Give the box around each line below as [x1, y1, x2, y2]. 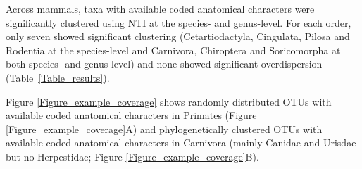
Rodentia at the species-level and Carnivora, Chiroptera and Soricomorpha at [6, 42, 341, 57]
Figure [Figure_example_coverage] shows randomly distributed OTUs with [6, 94, 332, 108]
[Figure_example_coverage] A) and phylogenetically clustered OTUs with [6, 121, 323, 136]
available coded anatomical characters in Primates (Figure [6, 108, 257, 123]
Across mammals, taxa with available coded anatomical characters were [6, 1, 315, 15]
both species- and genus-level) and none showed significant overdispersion [6, 56, 323, 71]
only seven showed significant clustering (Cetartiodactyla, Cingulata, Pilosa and [6, 29, 350, 44]
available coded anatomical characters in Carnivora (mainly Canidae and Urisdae [6, 135, 356, 150]
